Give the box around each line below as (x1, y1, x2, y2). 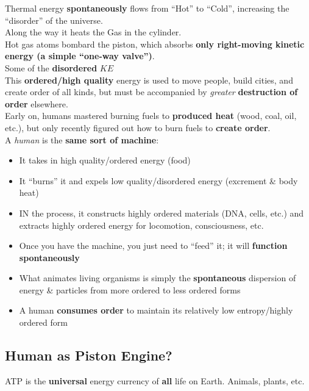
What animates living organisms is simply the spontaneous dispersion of (19, 271, 296, 284)
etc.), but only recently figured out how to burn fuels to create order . (5, 121, 271, 134)
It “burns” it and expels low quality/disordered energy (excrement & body (19, 174, 298, 187)
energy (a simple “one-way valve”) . (5, 49, 155, 62)
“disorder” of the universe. (5, 13, 103, 26)
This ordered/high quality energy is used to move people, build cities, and (5, 73, 293, 86)
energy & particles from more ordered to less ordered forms (19, 283, 241, 296)
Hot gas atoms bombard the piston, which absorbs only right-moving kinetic (5, 37, 305, 50)
